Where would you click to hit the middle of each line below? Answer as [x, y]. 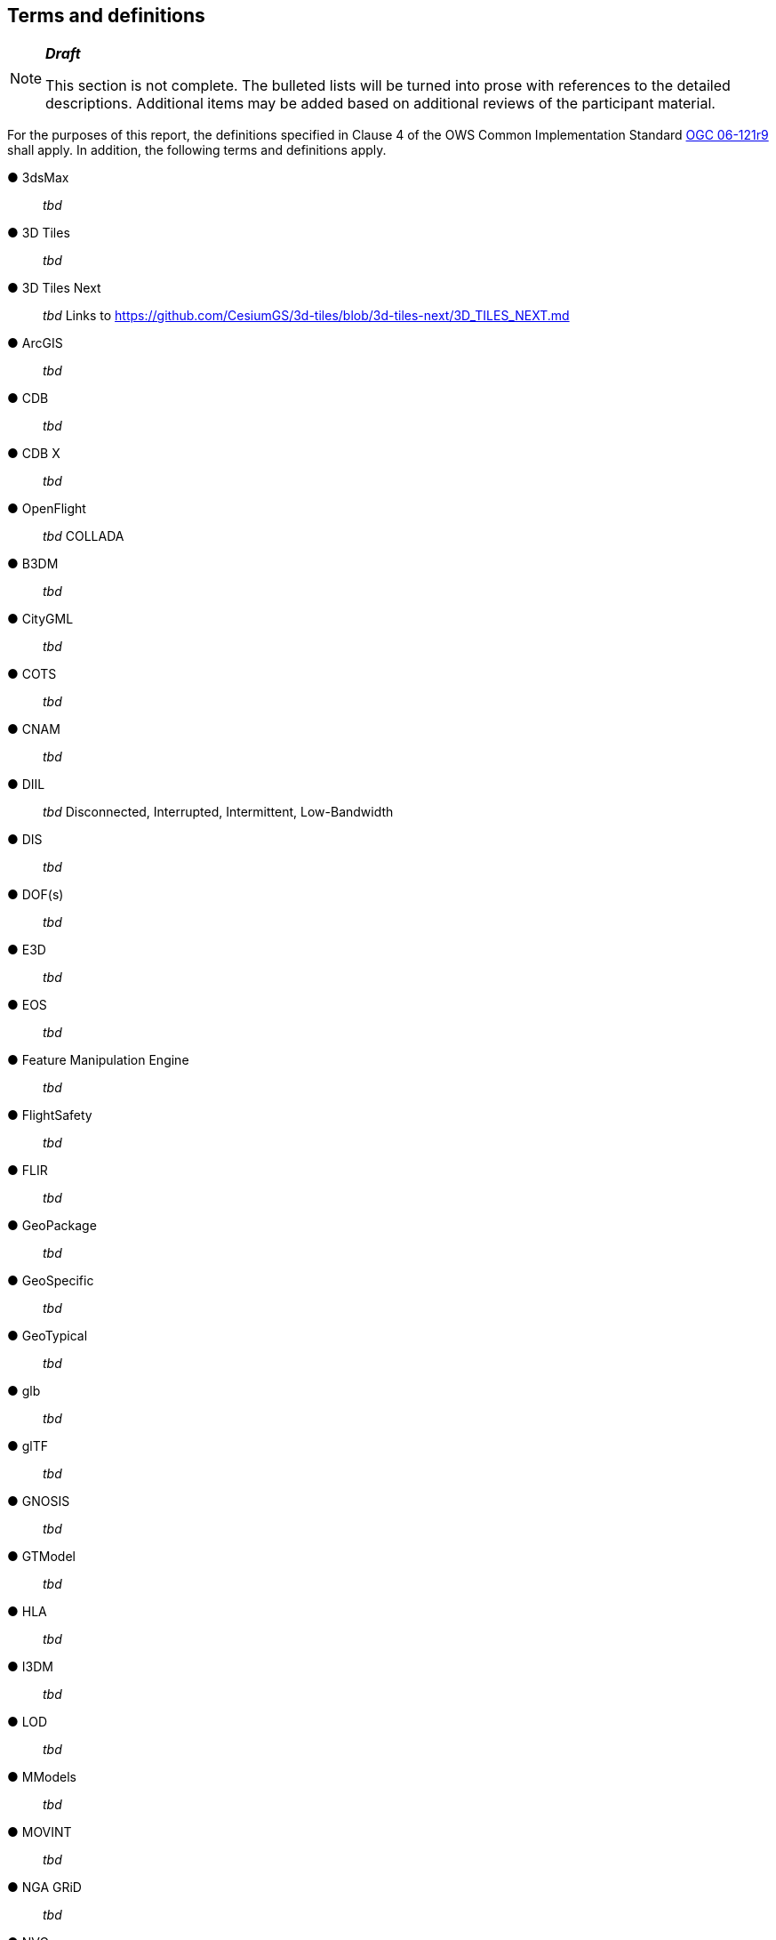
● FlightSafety [50, 1115]
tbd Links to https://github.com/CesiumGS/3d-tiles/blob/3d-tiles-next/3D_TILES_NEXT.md [306, 316]
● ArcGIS [35, 343]
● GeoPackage [52, 1226]
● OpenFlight [47, 509]
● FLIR [28, 1171]
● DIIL [26, 785]
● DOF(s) [36, 895]
